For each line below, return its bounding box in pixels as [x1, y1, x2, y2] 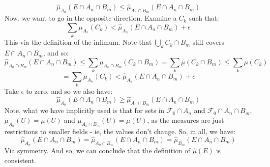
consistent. [4, 155, 36, 165]
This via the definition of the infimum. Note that [4, 37, 152, 47]
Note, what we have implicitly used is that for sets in [4, 105, 165, 115]
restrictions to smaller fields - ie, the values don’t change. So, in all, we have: [4, 126, 236, 137]
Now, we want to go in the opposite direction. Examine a [4, 13, 177, 23]
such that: [189, 13, 219, 23]
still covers [192, 37, 224, 47]
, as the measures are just [147, 115, 224, 125]
